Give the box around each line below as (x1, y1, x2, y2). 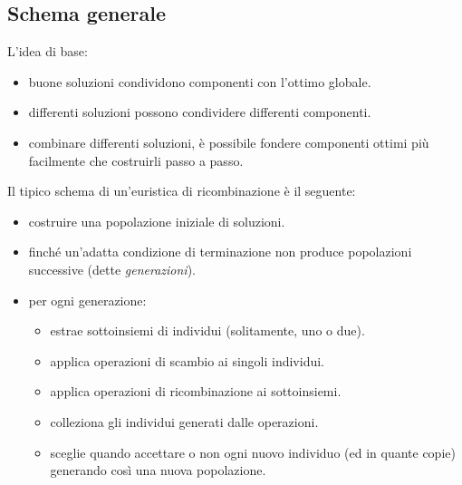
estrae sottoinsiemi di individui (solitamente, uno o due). (50, 321, 365, 340)
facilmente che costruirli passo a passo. (28, 150, 244, 170)
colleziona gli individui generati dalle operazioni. (50, 412, 319, 431)
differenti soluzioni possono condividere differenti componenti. (28, 102, 371, 121)
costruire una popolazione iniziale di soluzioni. (28, 211, 285, 230)
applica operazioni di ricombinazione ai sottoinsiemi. (50, 382, 342, 401)
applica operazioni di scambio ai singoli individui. (50, 351, 325, 370)
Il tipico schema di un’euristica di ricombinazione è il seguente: (7, 181, 356, 200)
